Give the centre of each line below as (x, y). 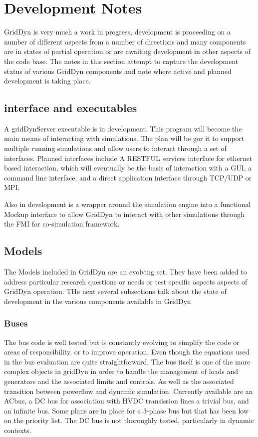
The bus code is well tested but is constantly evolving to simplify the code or (122, 342)
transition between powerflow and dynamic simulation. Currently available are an (129, 391)
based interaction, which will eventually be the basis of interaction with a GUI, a (128, 168)
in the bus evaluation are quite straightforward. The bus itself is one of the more (127, 361)
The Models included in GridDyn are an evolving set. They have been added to (126, 272)
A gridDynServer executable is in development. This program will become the (123, 128)
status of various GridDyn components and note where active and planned (118, 71)
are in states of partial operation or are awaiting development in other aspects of (128, 51)
